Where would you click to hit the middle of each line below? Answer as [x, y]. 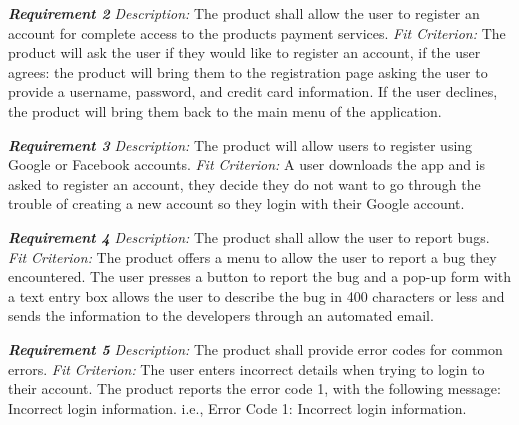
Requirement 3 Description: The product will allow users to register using [240, 144]
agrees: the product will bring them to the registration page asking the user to [248, 71]
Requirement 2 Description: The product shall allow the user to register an [244, 13]
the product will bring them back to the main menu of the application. [225, 110]
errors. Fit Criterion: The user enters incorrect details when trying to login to [246, 368]
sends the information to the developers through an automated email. [221, 315]
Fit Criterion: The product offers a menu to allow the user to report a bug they [252, 256]
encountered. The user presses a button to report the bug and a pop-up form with [260, 276]
